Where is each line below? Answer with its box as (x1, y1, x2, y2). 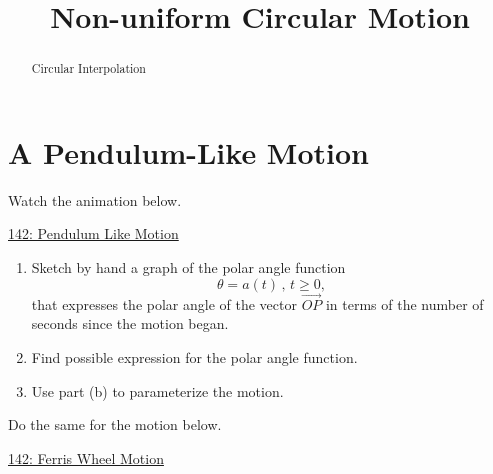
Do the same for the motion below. (8, 414, 222, 435)
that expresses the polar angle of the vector (31, 293, 297, 314)
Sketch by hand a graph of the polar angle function (31, 256, 346, 277)
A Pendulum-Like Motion (8, 131, 369, 172)
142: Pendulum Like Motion (8, 223, 179, 244)
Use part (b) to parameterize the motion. (31, 380, 284, 401)
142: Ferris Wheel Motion (8, 447, 164, 468)
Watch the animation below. (8, 189, 182, 210)
